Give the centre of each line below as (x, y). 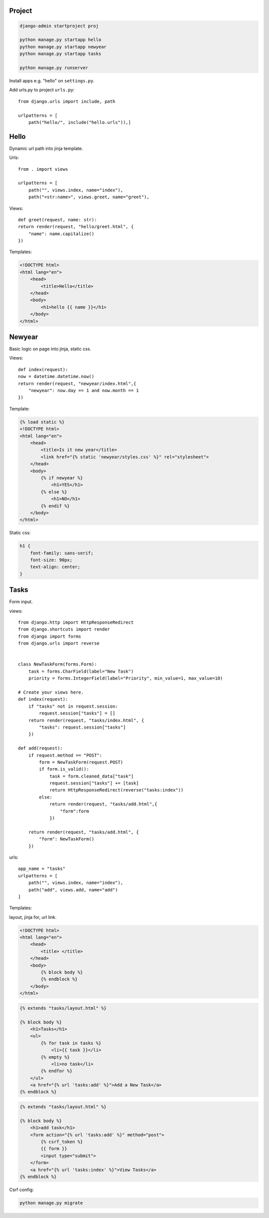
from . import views (43, 169)
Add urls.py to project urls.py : (42, 90)
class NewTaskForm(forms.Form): (58, 664)
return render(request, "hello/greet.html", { (76, 227)
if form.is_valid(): (64, 769)
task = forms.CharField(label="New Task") (81, 671)
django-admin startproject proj (59, 26)
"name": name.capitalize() (61, 234)
